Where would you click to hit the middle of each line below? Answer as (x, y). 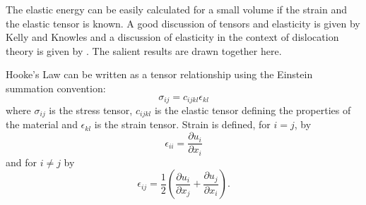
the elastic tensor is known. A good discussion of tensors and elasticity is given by (183, 23)
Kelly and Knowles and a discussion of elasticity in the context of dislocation (172, 37)
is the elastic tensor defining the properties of (253, 110)
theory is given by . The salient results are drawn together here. (144, 50)
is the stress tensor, (91, 110)
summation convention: (56, 88)
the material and (42, 124)
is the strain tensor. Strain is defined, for (182, 124)
